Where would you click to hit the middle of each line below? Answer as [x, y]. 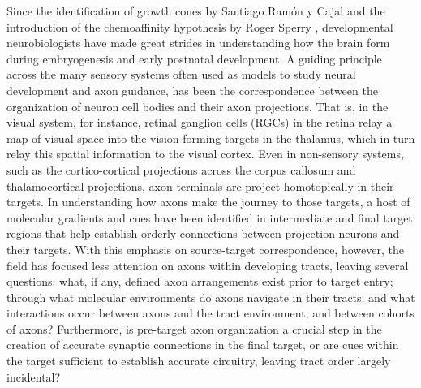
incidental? [34, 376]
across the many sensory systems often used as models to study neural [181, 74]
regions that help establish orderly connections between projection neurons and [203, 233]
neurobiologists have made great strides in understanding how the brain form [198, 43]
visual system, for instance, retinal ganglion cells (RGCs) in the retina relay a [200, 122]
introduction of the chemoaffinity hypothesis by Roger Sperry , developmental [200, 26]
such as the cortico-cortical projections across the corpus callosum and [181, 169]
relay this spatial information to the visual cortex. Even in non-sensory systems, [205, 154]
